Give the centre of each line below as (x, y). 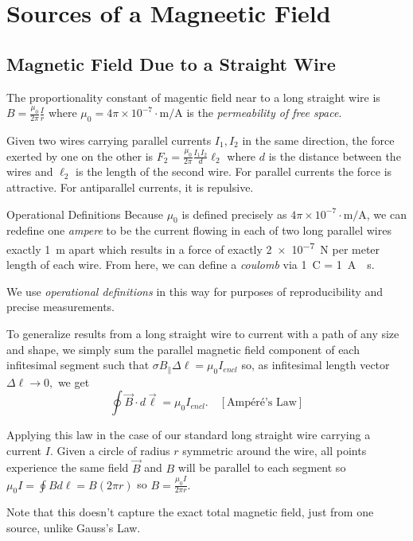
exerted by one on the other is (80, 156)
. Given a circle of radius (110, 450)
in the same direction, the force (318, 140)
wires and (30, 171)
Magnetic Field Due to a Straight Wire (171, 63)
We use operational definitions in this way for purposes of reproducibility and (195, 291)
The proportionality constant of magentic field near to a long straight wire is (193, 97)
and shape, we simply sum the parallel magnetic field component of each (183, 349)
